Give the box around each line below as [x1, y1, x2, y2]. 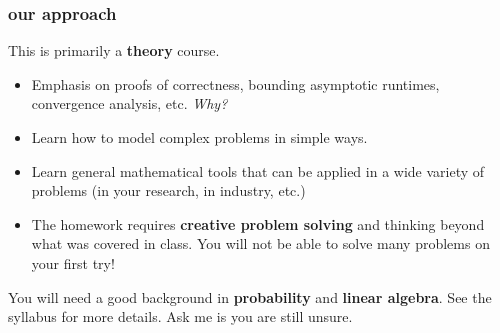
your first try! [31, 252, 115, 273]
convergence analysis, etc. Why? [31, 93, 228, 114]
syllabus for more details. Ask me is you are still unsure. [8, 306, 353, 327]
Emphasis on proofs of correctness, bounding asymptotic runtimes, [31, 73, 440, 94]
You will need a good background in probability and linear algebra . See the [8, 286, 492, 307]
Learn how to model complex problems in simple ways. [31, 127, 368, 147]
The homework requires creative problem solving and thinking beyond [31, 213, 485, 234]
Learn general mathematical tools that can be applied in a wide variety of [31, 160, 485, 181]
